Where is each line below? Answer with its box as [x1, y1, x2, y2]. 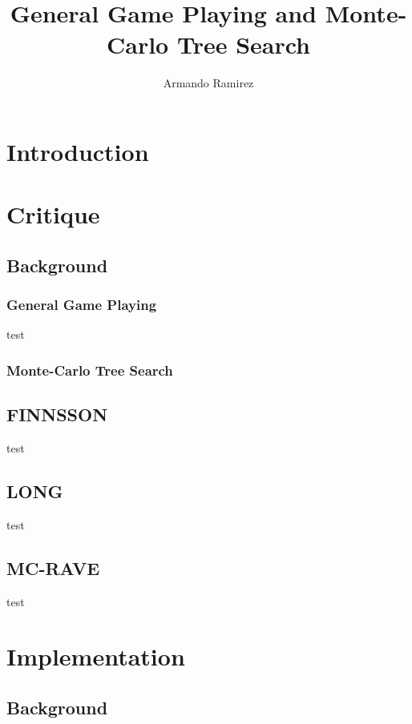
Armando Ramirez [163, 74, 254, 91]
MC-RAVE [6, 555, 100, 580]
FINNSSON [6, 402, 108, 427]
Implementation [6, 640, 185, 673]
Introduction [6, 135, 149, 167]
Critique [6, 198, 100, 231]
